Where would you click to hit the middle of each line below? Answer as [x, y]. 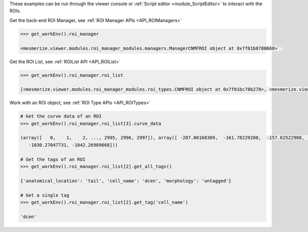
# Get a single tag [45, 195]
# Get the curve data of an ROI [61, 116]
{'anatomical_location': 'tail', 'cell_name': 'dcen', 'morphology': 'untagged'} [126, 181]
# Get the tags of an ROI [53, 159]
